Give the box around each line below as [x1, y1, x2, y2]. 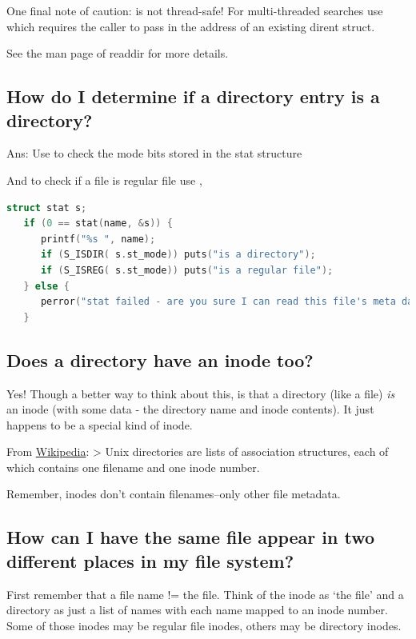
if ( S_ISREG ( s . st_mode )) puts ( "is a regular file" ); [40, 264, 334, 276]
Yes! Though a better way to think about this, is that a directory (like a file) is [6, 385, 395, 401]
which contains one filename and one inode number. [6, 458, 260, 475]
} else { [23, 280, 70, 292]
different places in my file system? [6, 548, 294, 573]
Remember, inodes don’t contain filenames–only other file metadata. [6, 485, 341, 502]
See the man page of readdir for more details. [6, 45, 229, 62]
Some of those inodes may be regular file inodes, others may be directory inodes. [6, 617, 402, 633]
